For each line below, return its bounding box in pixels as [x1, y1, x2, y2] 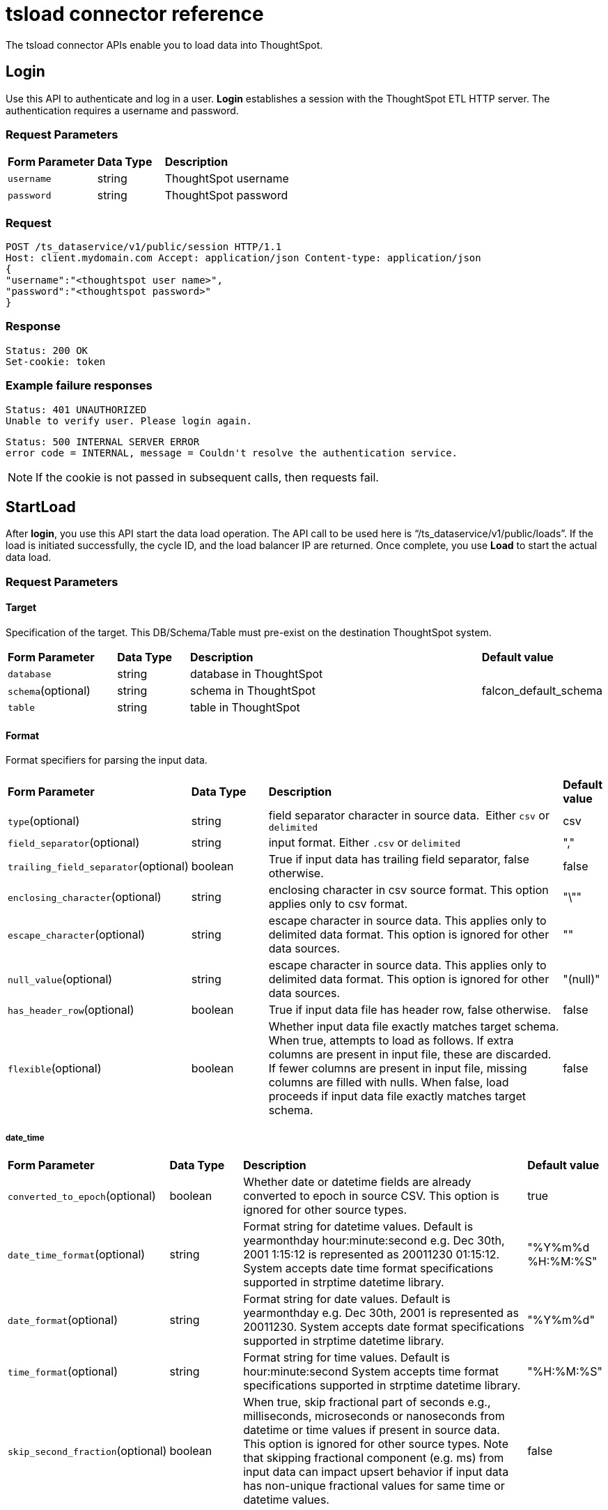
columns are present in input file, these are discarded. [268, 1047, 552, 1062]
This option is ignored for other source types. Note [243, 1437, 509, 1451]
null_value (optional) [8, 972, 113, 987]
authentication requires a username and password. [6, 104, 239, 116]
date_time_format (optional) [8, 1247, 146, 1262]
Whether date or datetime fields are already [243, 1175, 471, 1189]
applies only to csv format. [268, 897, 408, 911]
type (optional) [8, 813, 80, 828]
